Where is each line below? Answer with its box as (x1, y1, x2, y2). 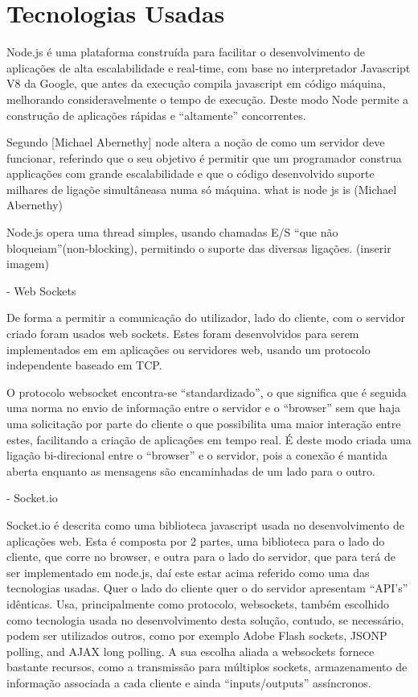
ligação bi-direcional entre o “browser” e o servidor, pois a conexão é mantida (6, 447, 388, 464)
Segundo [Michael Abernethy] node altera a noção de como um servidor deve (6, 134, 385, 151)
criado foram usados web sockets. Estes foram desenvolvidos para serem (6, 325, 359, 342)
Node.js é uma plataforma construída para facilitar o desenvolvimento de (6, 43, 366, 60)
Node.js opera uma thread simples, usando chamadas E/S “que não (6, 224, 338, 241)
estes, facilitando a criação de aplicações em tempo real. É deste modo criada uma (6, 431, 412, 447)
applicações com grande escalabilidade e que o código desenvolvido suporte (6, 165, 375, 182)
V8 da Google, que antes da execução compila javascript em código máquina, (6, 75, 386, 92)
